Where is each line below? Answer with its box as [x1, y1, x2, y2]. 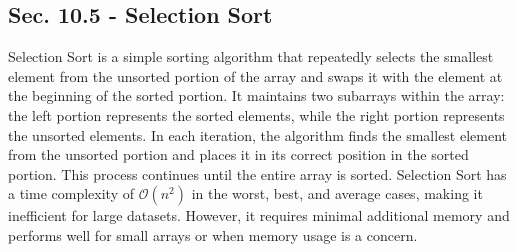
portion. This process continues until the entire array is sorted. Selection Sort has [8, 163, 507, 184]
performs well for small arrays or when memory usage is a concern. [8, 224, 418, 245]
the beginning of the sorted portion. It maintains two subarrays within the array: [8, 85, 505, 106]
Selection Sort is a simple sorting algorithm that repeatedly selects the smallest [8, 46, 494, 67]
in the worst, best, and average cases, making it [191, 183, 483, 204]
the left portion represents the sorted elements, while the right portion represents [8, 104, 505, 125]
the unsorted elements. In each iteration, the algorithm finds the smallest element [8, 124, 508, 145]
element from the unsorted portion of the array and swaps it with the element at [8, 65, 503, 86]
